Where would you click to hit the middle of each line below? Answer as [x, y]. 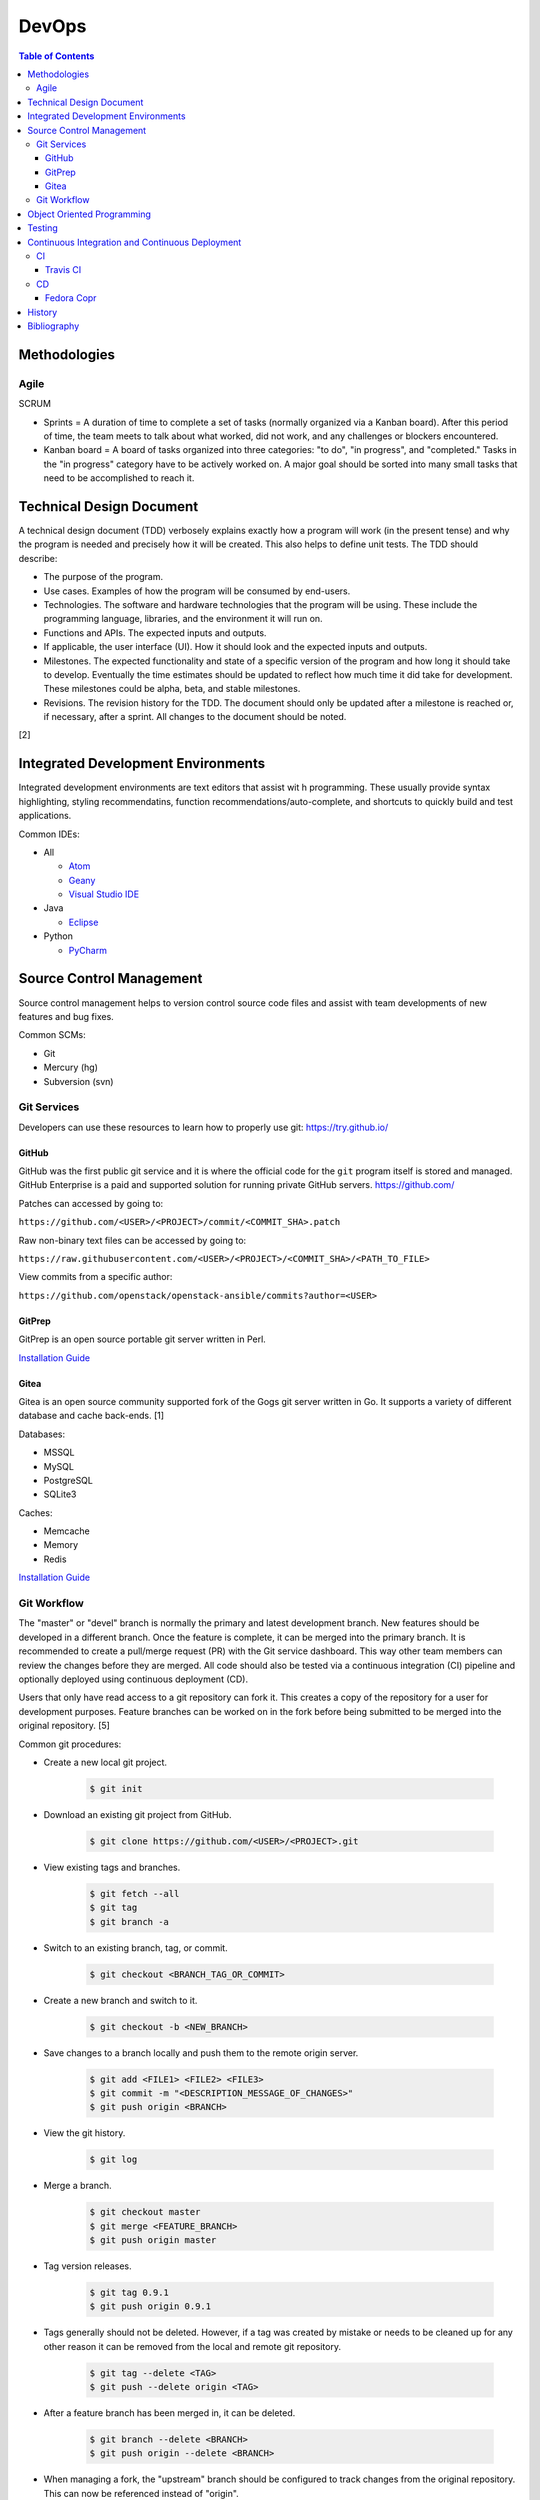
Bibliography [53, 326]
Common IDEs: [49, 834]
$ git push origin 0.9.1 [150, 2306]
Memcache [66, 1531]
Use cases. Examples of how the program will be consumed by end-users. [197, 591]
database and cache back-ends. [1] [91, 1416]
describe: [38, 558]
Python [58, 936]
